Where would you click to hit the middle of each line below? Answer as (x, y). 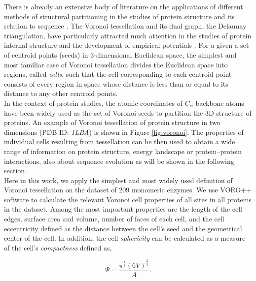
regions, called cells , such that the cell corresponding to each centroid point (118, 74)
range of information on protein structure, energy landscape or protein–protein (123, 151)
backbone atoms (220, 103)
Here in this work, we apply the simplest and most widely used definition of (118, 180)
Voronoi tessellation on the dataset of (60, 190)
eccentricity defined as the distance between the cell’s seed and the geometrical (123, 228)
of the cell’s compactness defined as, (58, 247)
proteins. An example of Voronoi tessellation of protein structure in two (112, 122)
